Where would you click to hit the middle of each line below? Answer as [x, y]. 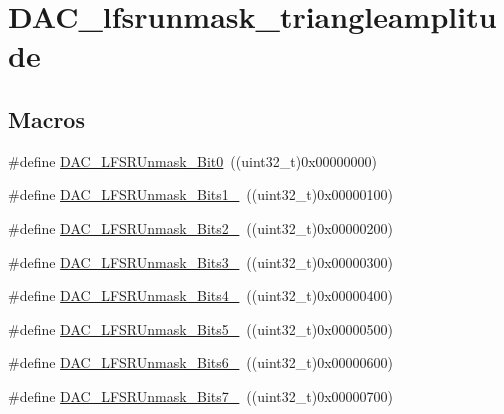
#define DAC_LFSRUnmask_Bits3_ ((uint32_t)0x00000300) [200, 261]
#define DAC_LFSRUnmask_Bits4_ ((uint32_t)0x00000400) [200, 295]
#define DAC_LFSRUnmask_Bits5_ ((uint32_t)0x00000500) [200, 328]
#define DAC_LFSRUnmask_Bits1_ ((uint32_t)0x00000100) [200, 194]
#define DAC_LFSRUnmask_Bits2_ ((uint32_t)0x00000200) [200, 227]
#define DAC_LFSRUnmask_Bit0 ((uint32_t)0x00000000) [192, 160]
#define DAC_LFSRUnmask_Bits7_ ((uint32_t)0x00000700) [200, 395]
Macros [46, 118]
